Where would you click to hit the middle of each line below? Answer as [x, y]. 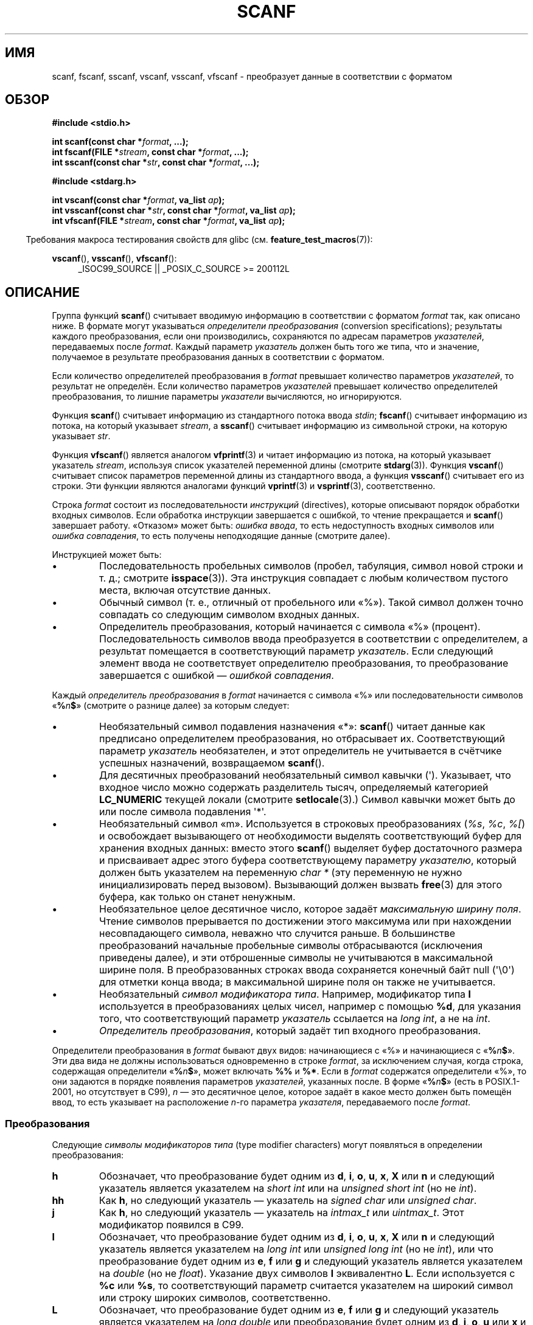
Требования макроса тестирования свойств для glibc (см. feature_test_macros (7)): [199, 240]
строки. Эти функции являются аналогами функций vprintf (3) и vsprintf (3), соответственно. [244, 486]
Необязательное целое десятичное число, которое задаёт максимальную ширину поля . [310, 909]
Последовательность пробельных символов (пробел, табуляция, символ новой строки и [311, 566]
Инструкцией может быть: [107, 555]
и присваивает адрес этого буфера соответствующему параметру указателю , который [308, 861]
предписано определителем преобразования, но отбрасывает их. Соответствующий [302, 739]
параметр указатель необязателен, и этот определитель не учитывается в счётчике [301, 751]
